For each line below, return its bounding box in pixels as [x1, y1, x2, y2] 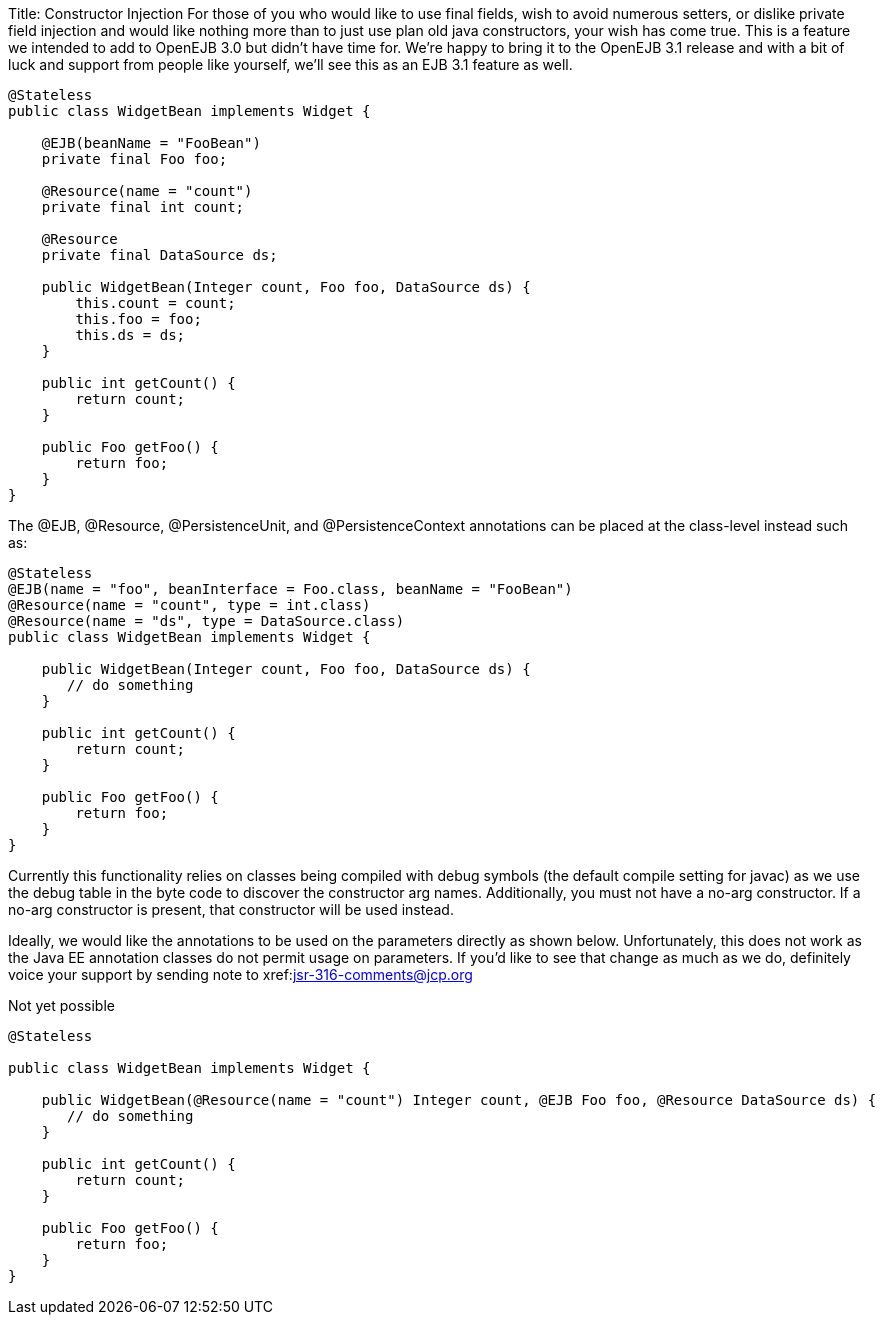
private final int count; [41, 199, 245, 215]
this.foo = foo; [75, 311, 202, 327]
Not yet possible [8, 997, 115, 1014]
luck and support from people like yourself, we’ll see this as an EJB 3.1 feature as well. [8, 56, 573, 73]
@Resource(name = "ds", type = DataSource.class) [8, 613, 405, 629]
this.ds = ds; [75, 327, 186, 343]
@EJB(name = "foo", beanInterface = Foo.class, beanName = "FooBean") [8, 581, 573, 597]
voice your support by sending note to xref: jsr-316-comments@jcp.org [8, 966, 473, 983]
